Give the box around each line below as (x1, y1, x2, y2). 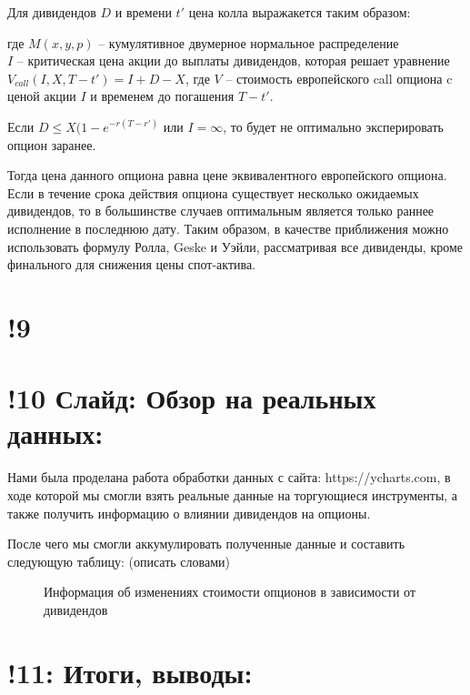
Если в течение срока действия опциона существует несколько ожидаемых (7, 183, 419, 202)
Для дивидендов (7, 3, 96, 21)
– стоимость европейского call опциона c (225, 68, 453, 87)
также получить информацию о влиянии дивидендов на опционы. (7, 503, 371, 522)
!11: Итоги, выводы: (7, 653, 253, 690)
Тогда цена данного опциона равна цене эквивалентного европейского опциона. (7, 166, 447, 185)
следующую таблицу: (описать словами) (7, 551, 230, 570)
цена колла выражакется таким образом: (188, 3, 411, 21)
